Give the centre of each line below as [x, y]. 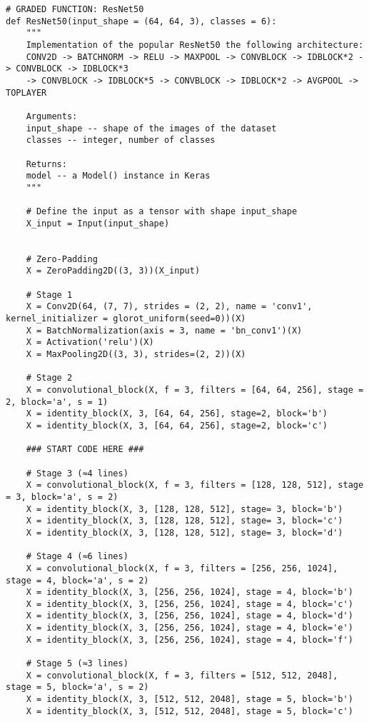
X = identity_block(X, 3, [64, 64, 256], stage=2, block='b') [177, 414]
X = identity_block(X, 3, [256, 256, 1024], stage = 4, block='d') [189, 616]
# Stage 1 [49, 295]
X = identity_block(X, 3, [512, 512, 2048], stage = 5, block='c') [189, 711]
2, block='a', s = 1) [57, 402]
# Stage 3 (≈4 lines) [77, 473]
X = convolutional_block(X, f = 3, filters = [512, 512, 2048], [182, 675]
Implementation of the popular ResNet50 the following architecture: [195, 45]
